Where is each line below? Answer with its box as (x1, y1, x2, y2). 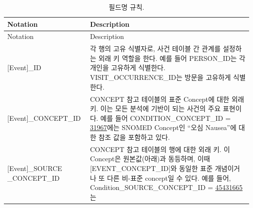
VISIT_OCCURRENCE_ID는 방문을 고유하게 (90, 72, 231, 82)
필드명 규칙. (108, 2, 145, 12)
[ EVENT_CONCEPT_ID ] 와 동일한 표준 (90, 163, 213, 173)
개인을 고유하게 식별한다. (90, 62, 165, 73)
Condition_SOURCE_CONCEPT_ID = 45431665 (90, 182, 243, 192)
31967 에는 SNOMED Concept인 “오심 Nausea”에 (90, 122, 236, 132)
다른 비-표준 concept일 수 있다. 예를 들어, (107, 172, 231, 183)
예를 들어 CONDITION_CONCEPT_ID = (100, 113, 231, 123)
